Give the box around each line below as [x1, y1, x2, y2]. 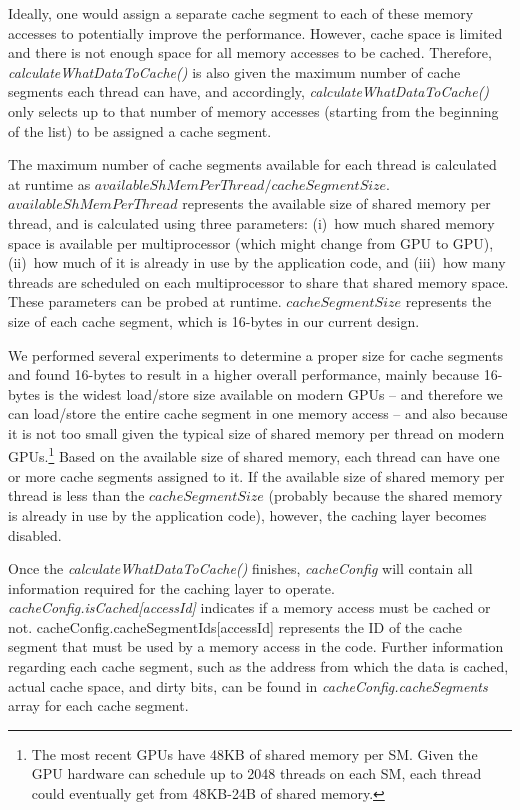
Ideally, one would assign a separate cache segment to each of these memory [8, 3, 474, 23]
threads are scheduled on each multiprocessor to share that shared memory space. [8, 271, 509, 292]
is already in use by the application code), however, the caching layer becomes [8, 504, 487, 525]
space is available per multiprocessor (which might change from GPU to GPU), [8, 232, 494, 253]
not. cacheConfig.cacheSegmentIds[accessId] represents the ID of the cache [8, 616, 463, 637]
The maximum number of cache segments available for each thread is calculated [8, 154, 497, 175]
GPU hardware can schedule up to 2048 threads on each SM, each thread [31, 763, 482, 784]
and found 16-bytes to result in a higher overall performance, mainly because [8, 364, 480, 385]
